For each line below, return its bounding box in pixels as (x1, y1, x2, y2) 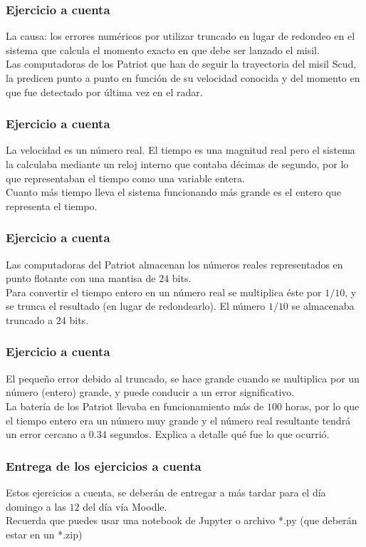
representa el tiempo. (6, 198, 98, 213)
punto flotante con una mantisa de (6, 271, 156, 286)
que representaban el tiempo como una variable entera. (6, 170, 245, 185)
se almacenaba (291, 298, 355, 313)
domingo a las (6, 499, 66, 514)
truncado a (6, 312, 53, 327)
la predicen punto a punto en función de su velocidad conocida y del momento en (6, 71, 360, 85)
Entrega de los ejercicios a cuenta (6, 457, 202, 474)
